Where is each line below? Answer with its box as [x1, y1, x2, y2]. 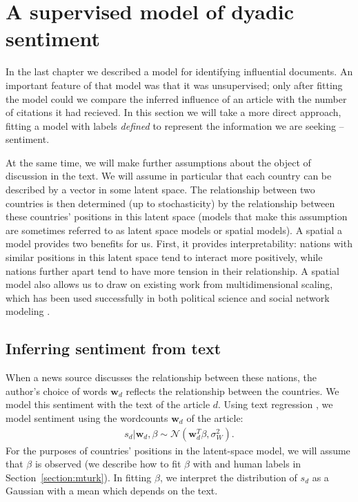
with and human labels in [192, 456, 301, 471]
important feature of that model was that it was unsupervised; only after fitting [6, 77, 343, 92]
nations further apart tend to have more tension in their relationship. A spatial [6, 263, 339, 278]
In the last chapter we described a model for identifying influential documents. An [6, 64, 353, 79]
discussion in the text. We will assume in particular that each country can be [6, 168, 332, 183]
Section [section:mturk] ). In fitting [6, 470, 152, 484]
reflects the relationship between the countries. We [126, 383, 339, 398]
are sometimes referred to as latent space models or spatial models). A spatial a [6, 222, 343, 237]
